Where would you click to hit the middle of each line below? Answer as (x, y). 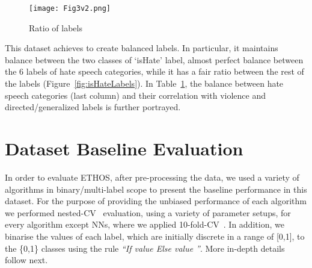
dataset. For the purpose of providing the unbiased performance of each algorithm (156, 201)
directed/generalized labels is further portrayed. (93, 107)
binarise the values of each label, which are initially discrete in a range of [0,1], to (155, 236)
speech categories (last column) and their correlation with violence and (135, 95)
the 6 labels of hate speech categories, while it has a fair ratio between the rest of (154, 71)
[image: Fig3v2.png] (70, 8)
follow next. (26, 260)
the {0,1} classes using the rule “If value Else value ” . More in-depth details (145, 248)
